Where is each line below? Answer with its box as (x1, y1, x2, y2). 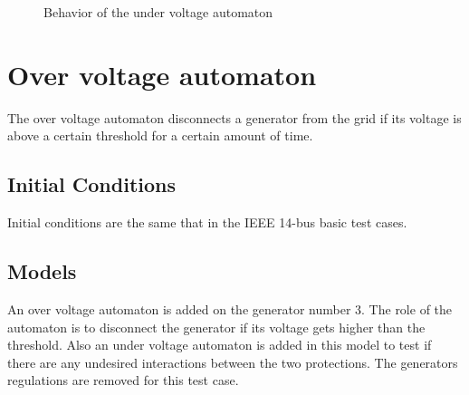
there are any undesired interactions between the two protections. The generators (7, 352, 458, 371)
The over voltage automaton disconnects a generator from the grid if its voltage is (7, 108, 462, 127)
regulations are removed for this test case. (7, 371, 239, 390)
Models (7, 257, 77, 285)
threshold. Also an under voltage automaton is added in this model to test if (7, 335, 432, 354)
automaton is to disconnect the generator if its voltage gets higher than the (7, 317, 426, 336)
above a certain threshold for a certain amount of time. (7, 126, 313, 145)
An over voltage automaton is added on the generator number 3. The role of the (7, 299, 453, 318)
